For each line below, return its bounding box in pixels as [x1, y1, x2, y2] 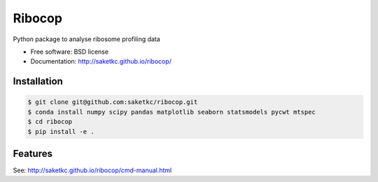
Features [13, 147, 52, 160]
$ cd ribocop [27, 118, 73, 126]
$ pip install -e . [27, 128, 94, 135]
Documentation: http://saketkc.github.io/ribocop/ [30, 57, 171, 66]
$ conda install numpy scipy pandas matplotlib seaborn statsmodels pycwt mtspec [27, 108, 316, 116]
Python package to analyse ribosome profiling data [13, 35, 160, 43]
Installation [13, 75, 63, 87]
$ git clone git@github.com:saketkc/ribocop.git [27, 98, 198, 106]
